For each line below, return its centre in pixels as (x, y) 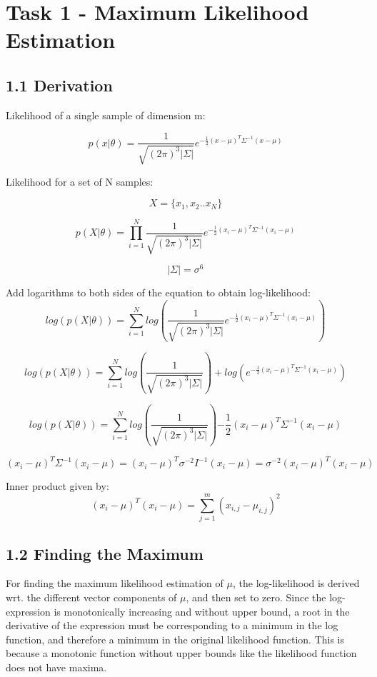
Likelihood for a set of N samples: (80, 181)
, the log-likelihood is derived (296, 583)
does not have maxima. (56, 667)
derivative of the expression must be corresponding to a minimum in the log (172, 625)
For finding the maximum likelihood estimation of (115, 583)
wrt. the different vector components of (91, 597)
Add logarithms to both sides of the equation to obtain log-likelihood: (158, 292)
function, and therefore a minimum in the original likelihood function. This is (175, 639)
